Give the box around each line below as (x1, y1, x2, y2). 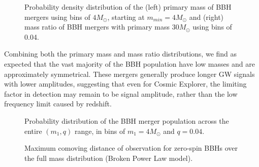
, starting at (107, 11, 145, 22)
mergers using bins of (24, 11, 90, 22)
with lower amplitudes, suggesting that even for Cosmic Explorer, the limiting (4, 78, 247, 89)
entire (24, 125, 42, 136)
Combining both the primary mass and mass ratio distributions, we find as (4, 48, 237, 59)
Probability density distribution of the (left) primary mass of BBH (24, 2, 232, 12)
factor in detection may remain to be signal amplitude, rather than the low (4, 88, 238, 99)
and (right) (189, 11, 224, 22)
